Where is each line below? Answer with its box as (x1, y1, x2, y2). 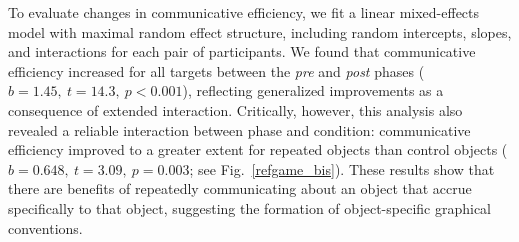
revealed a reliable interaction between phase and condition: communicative (8, 119, 471, 140)
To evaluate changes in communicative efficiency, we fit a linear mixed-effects (8, 2, 480, 22)
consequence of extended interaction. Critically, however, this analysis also (8, 99, 463, 120)
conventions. (8, 217, 83, 238)
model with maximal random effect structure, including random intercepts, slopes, (8, 21, 512, 42)
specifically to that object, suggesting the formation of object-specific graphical (8, 197, 492, 218)
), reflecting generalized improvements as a (182, 80, 444, 101)
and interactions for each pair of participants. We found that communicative (8, 41, 476, 62)
